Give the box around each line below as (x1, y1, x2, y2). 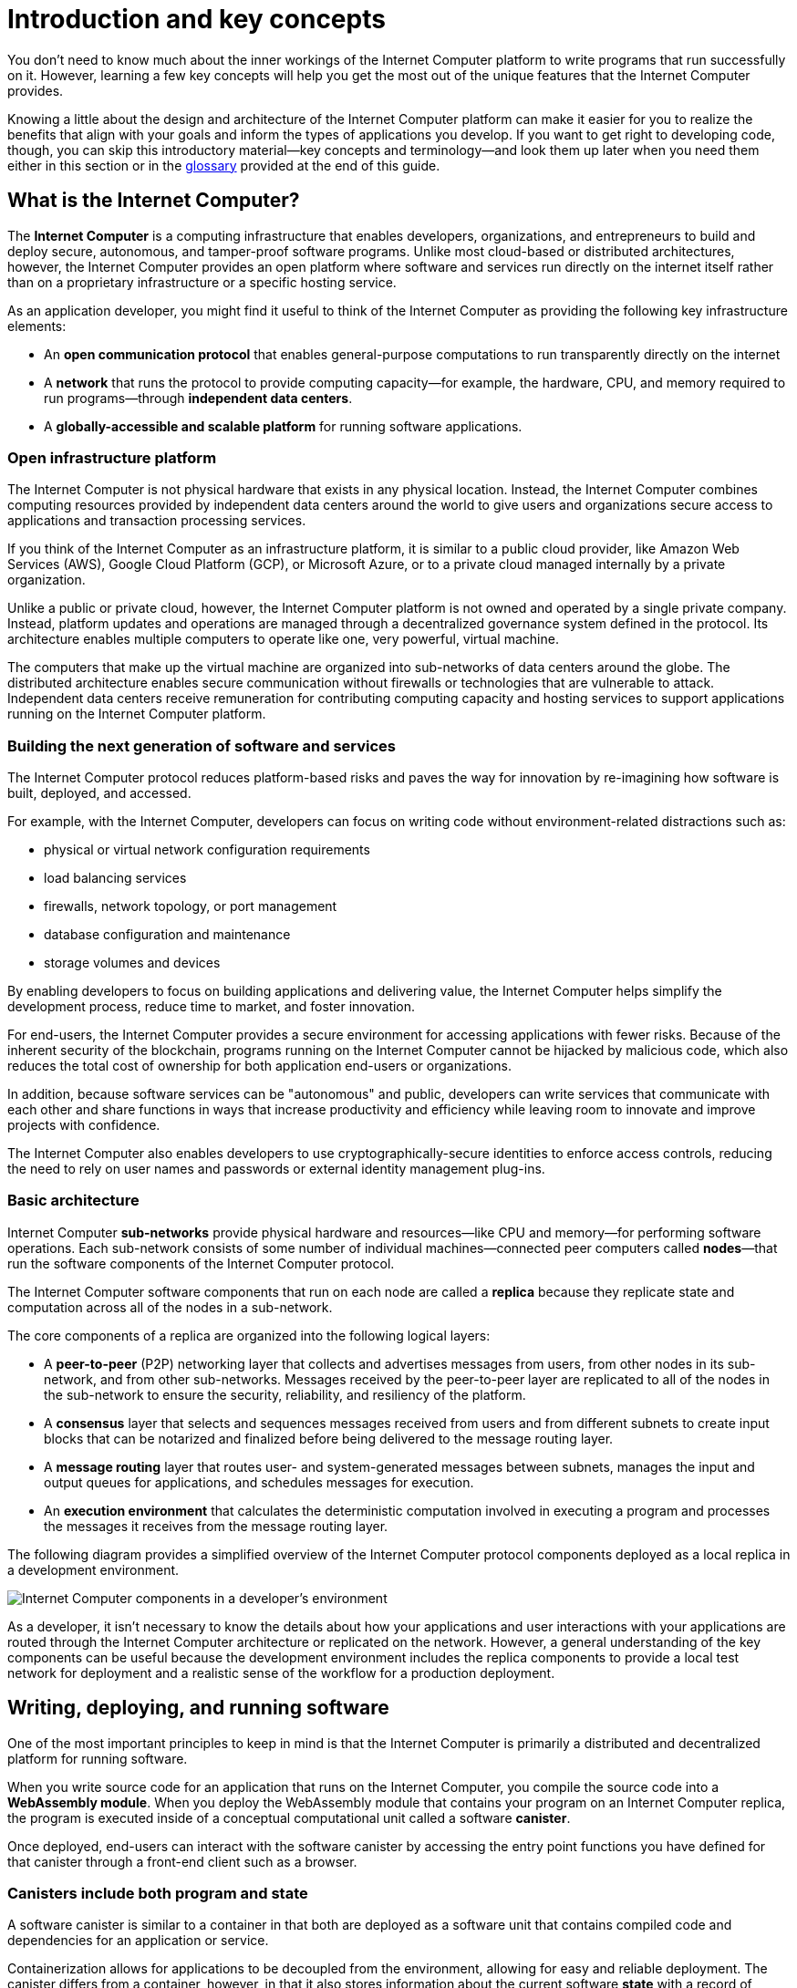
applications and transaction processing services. (7, 513, 306, 529)
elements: (7, 317, 67, 334)
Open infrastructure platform (7, 448, 217, 467)
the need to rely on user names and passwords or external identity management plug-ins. (7, 1161, 545, 1177)
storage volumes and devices (44, 955, 221, 971)
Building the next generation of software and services (7, 736, 397, 755)
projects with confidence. (7, 1117, 160, 1134)
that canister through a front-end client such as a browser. (7, 1853, 357, 1869)
